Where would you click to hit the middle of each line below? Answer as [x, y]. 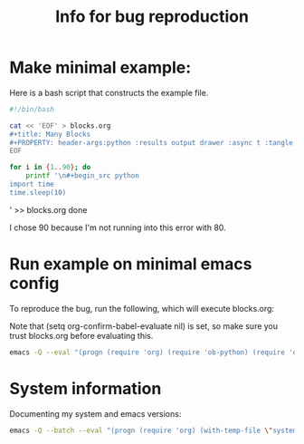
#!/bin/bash [32, 109]
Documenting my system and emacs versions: [95, 413]
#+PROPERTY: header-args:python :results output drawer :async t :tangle [152, 142]
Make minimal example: [100, 68]
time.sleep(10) [38, 192]
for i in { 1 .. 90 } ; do [50, 168]
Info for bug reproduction [152, 17]
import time [32, 184]
